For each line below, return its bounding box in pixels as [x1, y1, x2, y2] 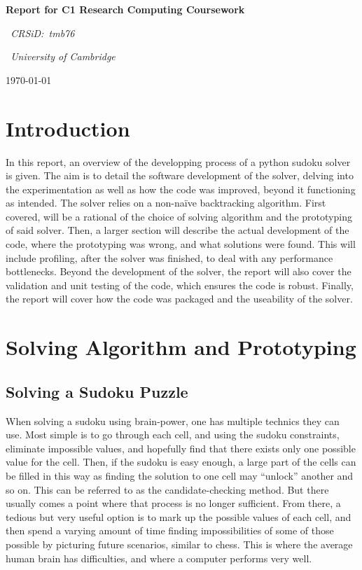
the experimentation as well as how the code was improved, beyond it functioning [6, 181, 356, 196]
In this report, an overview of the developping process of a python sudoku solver [6, 154, 351, 169]
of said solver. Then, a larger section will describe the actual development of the [6, 223, 349, 237]
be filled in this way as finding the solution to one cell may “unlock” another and [6, 468, 354, 482]
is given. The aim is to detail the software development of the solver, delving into [6, 168, 354, 183]
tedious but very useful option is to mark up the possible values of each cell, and [6, 509, 351, 524]
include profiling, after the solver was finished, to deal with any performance [6, 250, 333, 265]
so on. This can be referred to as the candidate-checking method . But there [6, 482, 329, 496]
